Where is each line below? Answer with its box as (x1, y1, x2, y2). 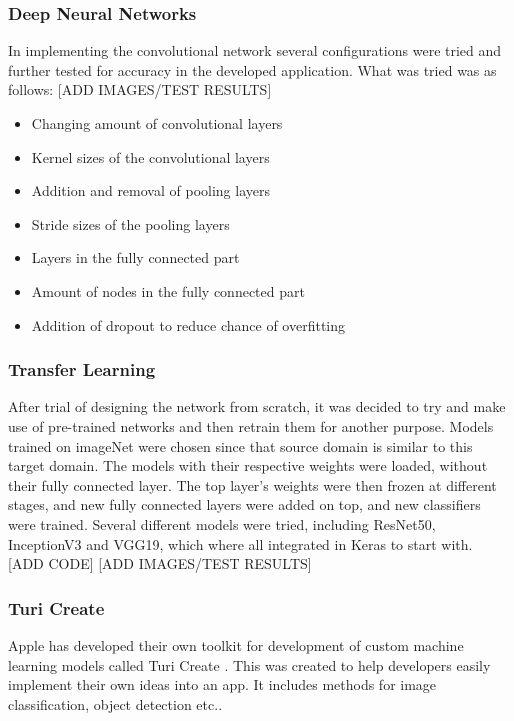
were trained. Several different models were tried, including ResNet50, (8, 513, 436, 534)
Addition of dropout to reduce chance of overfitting (31, 314, 346, 335)
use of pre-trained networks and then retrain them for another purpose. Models (8, 415, 494, 436)
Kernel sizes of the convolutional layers (31, 146, 270, 167)
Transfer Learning (8, 357, 156, 382)
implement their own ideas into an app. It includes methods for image (8, 674, 437, 695)
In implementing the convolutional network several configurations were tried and (8, 40, 502, 61)
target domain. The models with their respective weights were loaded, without (8, 455, 488, 476)
